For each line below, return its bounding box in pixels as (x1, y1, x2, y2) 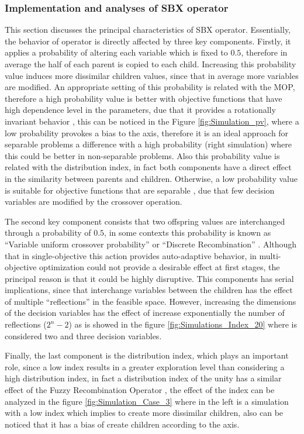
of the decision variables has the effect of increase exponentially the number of (5, 306, 285, 319)
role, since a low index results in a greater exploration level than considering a (5, 360, 285, 373)
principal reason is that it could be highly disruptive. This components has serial (5, 272, 294, 284)
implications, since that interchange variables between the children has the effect (5, 284, 293, 296)
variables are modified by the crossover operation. (5, 195, 182, 208)
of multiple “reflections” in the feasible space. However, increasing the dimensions (5, 295, 296, 307)
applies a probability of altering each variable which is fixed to (5, 46, 228, 58)
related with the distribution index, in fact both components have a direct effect (5, 161, 292, 173)
